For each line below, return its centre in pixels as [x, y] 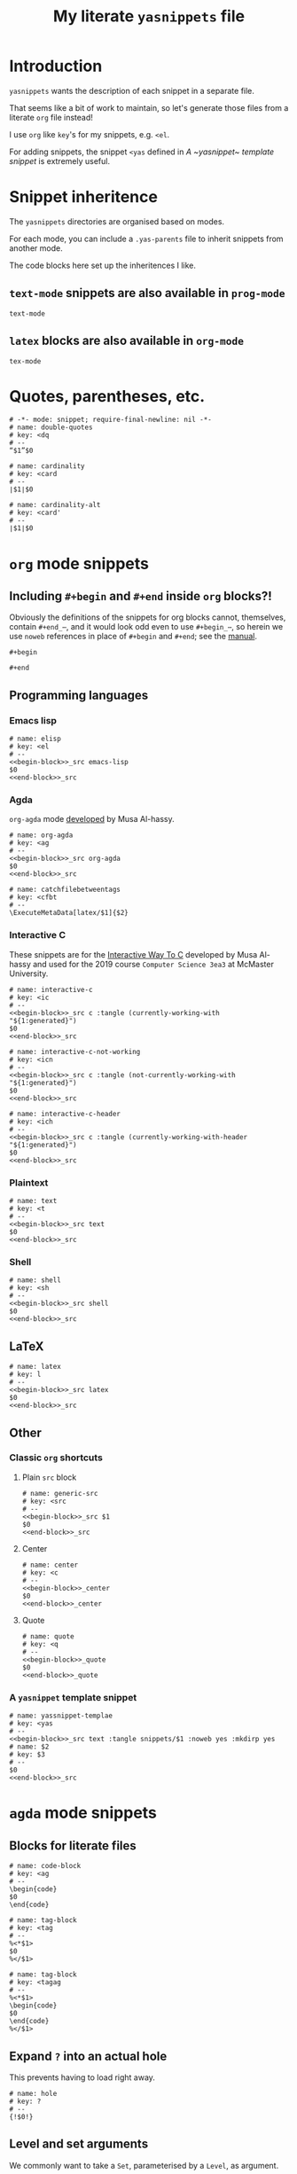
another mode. [36, 248]
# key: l [25, 1375]
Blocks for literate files [73, 1846]
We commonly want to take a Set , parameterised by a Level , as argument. [144, 2165]
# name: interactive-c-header [65, 1114]
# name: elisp [35, 739]
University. [29, 974]
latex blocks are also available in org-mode [127, 341]
